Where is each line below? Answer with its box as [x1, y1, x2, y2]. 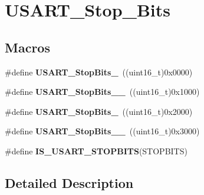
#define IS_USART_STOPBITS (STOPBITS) [5, 144, 187, 157]
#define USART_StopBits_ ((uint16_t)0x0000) [5, 65, 193, 78]
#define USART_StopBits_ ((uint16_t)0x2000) [5, 105, 193, 117]
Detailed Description [5, 173, 134, 191]
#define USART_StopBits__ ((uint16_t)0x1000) [5, 85, 200, 98]
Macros [5, 38, 50, 56]
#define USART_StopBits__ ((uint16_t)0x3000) [5, 125, 200, 137]
